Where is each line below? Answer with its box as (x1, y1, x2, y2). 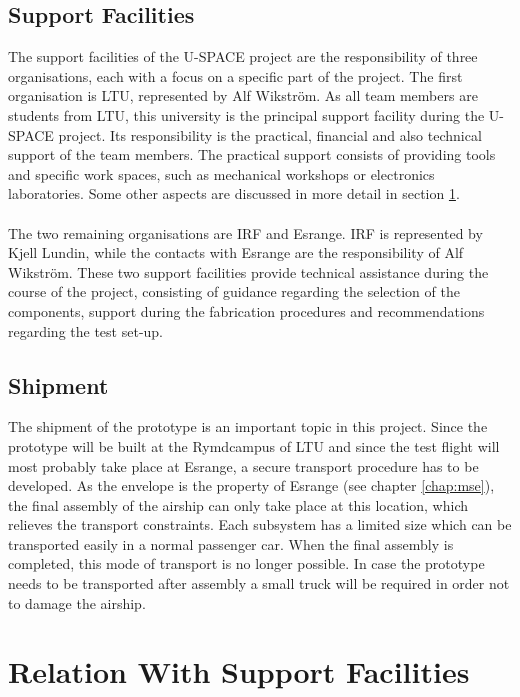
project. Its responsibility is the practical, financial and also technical (58, 124, 482, 145)
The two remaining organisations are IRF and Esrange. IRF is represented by (8, 222, 483, 243)
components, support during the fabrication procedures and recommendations (8, 300, 485, 321)
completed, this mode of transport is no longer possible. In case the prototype (8, 553, 485, 574)
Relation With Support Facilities (8, 651, 470, 692)
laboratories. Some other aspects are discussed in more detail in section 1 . (8, 183, 460, 204)
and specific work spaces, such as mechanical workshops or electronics (8, 163, 435, 184)
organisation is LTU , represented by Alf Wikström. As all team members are (8, 85, 478, 106)
